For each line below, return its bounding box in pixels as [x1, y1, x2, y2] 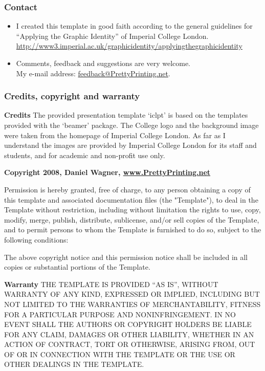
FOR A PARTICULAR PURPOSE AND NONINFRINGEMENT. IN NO [4, 309, 236, 319]
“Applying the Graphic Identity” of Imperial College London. [16, 30, 209, 41]
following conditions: [4, 234, 69, 245]
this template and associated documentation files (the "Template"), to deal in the [4, 194, 258, 205]
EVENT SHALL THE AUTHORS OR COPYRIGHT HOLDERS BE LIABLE [4, 319, 252, 330]
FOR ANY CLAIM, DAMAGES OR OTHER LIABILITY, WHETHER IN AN [4, 329, 254, 339]
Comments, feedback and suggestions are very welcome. [16, 58, 191, 68]
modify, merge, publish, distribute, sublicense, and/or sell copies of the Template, [4, 214, 259, 225]
